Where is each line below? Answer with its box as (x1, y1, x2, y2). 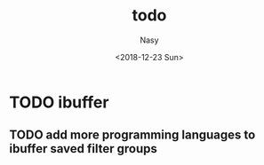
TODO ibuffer (9, 92, 109, 112)
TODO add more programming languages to (9, 128, 256, 143)
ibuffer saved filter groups (9, 141, 157, 156)
